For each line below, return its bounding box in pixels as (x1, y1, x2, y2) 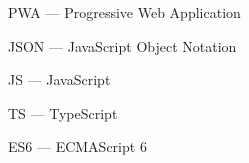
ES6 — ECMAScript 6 (8, 136, 147, 157)
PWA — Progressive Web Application (8, 2, 241, 22)
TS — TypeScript (8, 102, 118, 123)
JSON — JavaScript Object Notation (8, 35, 237, 56)
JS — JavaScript (8, 69, 111, 90)
